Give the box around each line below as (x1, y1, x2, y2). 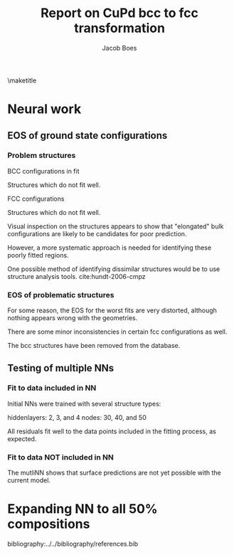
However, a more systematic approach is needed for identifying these (7, 243, 212, 252)
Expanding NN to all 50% (7, 501, 158, 517)
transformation (73, 20, 166, 36)
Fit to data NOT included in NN (7, 452, 114, 462)
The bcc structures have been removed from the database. (7, 342, 181, 350)
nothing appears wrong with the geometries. (7, 314, 138, 322)
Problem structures (7, 151, 76, 161)
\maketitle (7, 76, 37, 85)
